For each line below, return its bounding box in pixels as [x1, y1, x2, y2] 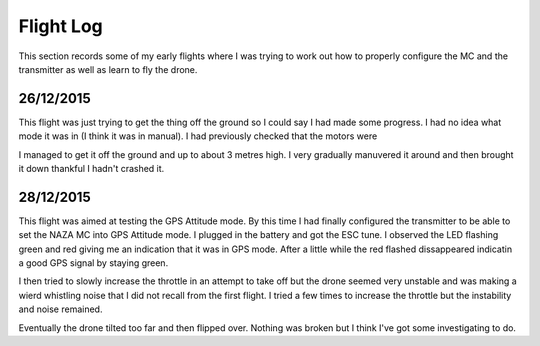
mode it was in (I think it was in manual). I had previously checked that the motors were [18, 130, 378, 142]
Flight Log [18, 15, 104, 37]
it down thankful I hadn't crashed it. [18, 163, 165, 175]
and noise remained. [18, 303, 103, 315]
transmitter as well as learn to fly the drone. [18, 63, 198, 75]
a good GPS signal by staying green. [18, 257, 169, 269]
